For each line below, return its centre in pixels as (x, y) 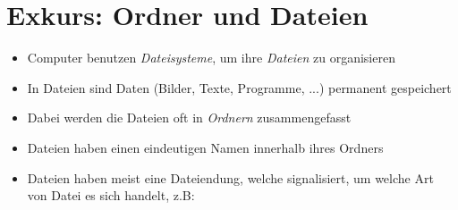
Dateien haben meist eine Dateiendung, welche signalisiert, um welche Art (230, 177)
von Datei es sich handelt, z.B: (111, 195)
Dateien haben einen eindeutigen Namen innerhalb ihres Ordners (205, 147)
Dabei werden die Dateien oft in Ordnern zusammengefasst (189, 118)
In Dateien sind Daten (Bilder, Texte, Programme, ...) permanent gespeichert (239, 87)
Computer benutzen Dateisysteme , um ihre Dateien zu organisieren (211, 58)
